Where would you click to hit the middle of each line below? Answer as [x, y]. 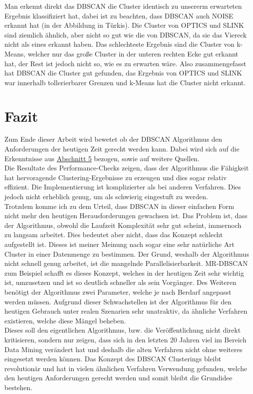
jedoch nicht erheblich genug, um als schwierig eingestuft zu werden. [106, 197]
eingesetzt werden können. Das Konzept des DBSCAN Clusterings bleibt [113, 359]
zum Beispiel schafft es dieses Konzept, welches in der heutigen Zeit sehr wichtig [124, 272]
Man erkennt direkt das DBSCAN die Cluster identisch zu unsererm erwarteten [123, 6]
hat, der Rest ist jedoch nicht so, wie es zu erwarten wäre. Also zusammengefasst [125, 63]
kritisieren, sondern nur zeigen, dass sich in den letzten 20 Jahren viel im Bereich [126, 339]
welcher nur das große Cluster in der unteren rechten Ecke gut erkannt [133, 53]
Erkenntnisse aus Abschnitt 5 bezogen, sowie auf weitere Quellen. [102, 158]
